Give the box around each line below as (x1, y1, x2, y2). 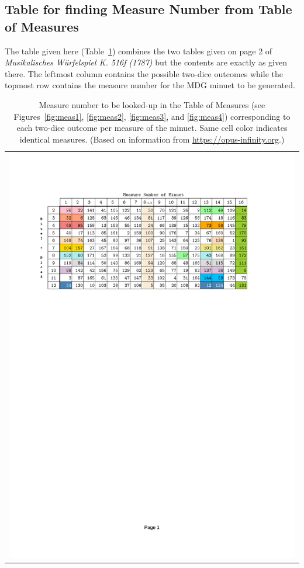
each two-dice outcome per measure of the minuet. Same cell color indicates (16, 122, 288, 134)
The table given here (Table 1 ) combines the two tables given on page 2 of (5, 44, 272, 57)
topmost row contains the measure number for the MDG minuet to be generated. (5, 79, 295, 91)
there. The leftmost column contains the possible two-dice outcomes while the (5, 67, 283, 79)
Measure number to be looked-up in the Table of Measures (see (39, 98, 265, 110)
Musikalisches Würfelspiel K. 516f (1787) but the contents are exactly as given (5, 56, 287, 68)
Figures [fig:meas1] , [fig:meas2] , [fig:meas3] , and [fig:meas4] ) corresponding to (13, 110, 291, 122)
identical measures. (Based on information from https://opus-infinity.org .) (19, 133, 285, 145)
